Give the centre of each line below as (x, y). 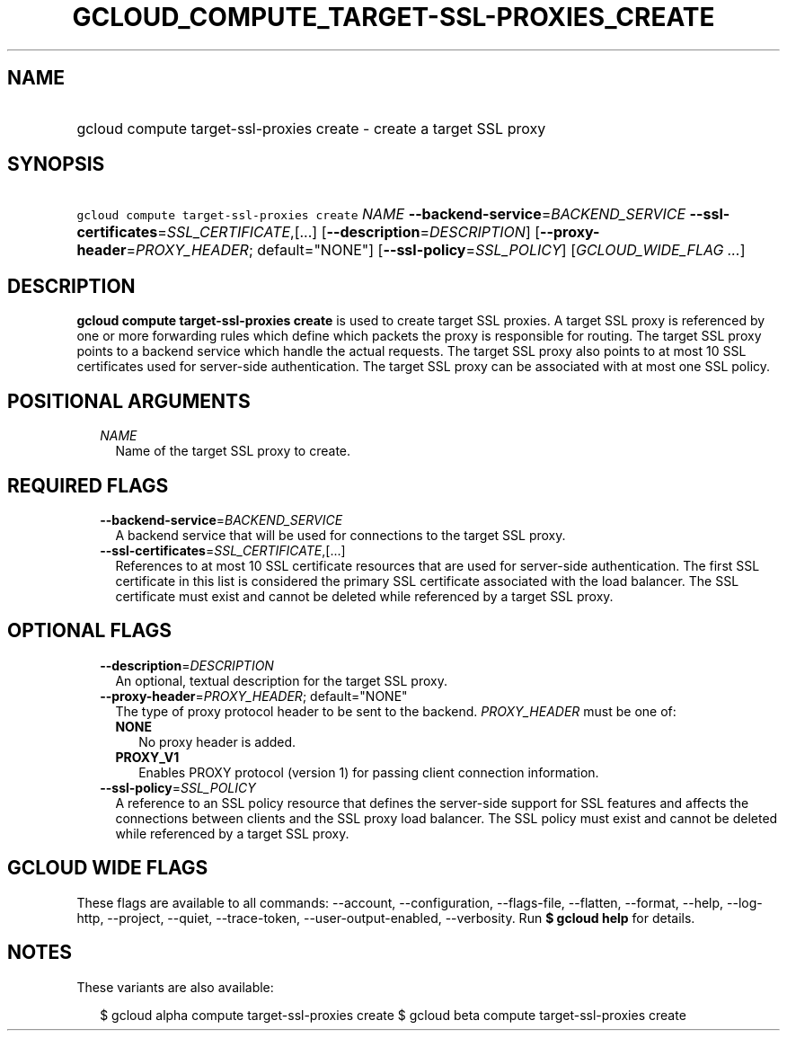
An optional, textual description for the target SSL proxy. (281, 680)
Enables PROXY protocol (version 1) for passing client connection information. (369, 772)
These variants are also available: (175, 987)
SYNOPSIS (56, 164)
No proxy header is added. (217, 741)
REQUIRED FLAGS (88, 485)
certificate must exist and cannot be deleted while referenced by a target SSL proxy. (364, 596)
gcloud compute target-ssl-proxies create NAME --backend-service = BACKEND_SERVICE (381, 214)
